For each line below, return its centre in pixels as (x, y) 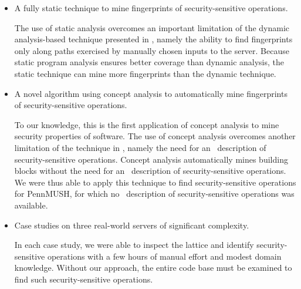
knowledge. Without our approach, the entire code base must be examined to (153, 268)
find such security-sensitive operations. (84, 279)
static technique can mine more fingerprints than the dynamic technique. (145, 73)
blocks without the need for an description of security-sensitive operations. (150, 171)
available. (31, 205)
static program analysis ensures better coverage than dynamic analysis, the (149, 62)
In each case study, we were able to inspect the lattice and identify (134, 245)
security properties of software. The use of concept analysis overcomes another (155, 136)
